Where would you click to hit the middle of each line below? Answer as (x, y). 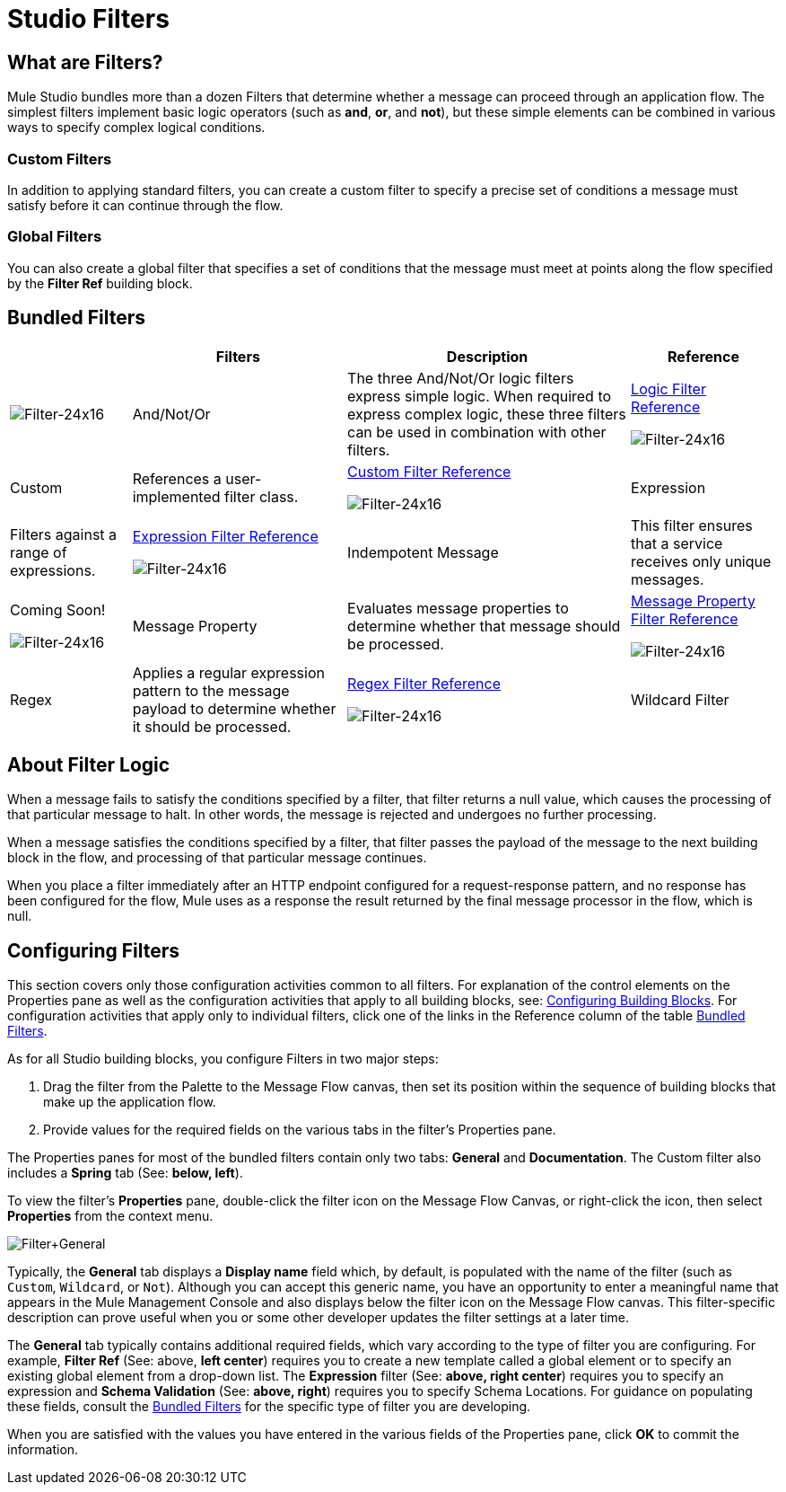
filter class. (262, 496)
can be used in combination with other (477, 432)
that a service (677, 543)
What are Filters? (85, 62)
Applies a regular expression (228, 672)
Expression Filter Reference (225, 536)
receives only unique (701, 561)
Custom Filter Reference (429, 471)
